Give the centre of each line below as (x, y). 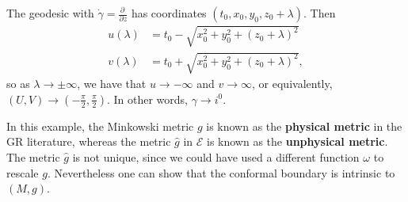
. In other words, (147, 99)
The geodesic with (50, 13)
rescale (23, 172)
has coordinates (169, 13)
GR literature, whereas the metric (89, 141)
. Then (319, 13)
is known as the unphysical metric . (297, 141)
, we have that (112, 84)
